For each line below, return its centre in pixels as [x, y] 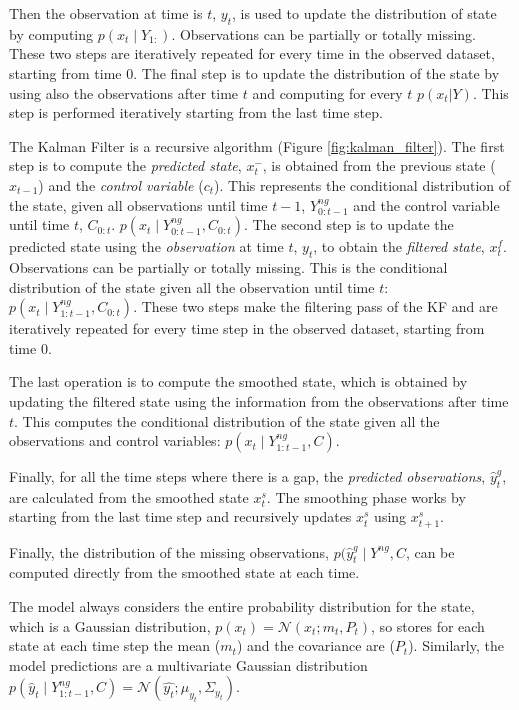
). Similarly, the [456, 645]
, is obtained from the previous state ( [379, 165]
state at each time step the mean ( [115, 645]
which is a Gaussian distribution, [110, 625]
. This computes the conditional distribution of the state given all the [227, 420]
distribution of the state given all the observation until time [192, 286]
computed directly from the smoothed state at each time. [184, 572]
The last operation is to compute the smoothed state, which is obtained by [238, 381]
